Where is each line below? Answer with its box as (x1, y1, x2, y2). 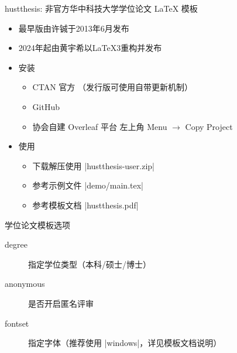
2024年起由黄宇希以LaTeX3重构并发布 (18, 42, 162, 54)
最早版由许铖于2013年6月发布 (18, 22, 129, 34)
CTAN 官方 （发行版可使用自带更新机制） (32, 81, 193, 93)
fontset (5, 317, 29, 329)
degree (5, 238, 28, 251)
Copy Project (185, 120, 233, 132)
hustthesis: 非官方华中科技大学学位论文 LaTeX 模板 (5, 2, 198, 14)
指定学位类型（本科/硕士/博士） (28, 258, 151, 270)
